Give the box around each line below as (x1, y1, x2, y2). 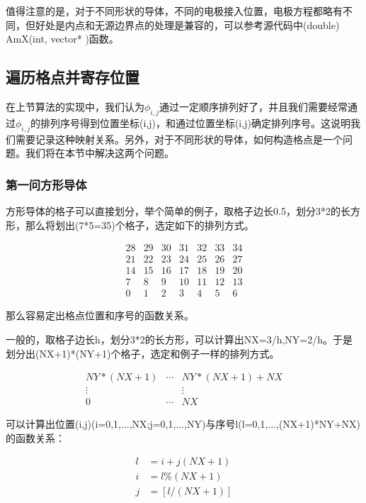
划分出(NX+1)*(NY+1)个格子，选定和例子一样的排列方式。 (6, 346, 280, 360)
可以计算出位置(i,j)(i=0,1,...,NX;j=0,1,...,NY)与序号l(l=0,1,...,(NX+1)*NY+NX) (6, 416, 361, 431)
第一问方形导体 (6, 175, 87, 193)
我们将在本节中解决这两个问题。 (25, 145, 174, 160)
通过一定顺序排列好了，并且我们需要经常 (159, 99, 348, 114)
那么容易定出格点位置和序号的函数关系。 (6, 308, 194, 323)
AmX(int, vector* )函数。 (6, 31, 119, 46)
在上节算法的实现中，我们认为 (6, 99, 144, 114)
